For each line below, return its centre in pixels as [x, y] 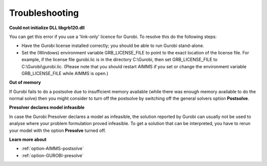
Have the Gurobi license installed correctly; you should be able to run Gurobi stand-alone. [113, 46]
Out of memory [25, 83]
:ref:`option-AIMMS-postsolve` [53, 149]
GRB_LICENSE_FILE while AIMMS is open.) [65, 73]
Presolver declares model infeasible [47, 107]
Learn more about [28, 140]
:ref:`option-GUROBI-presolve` [53, 155]
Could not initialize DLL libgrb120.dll [47, 28]
